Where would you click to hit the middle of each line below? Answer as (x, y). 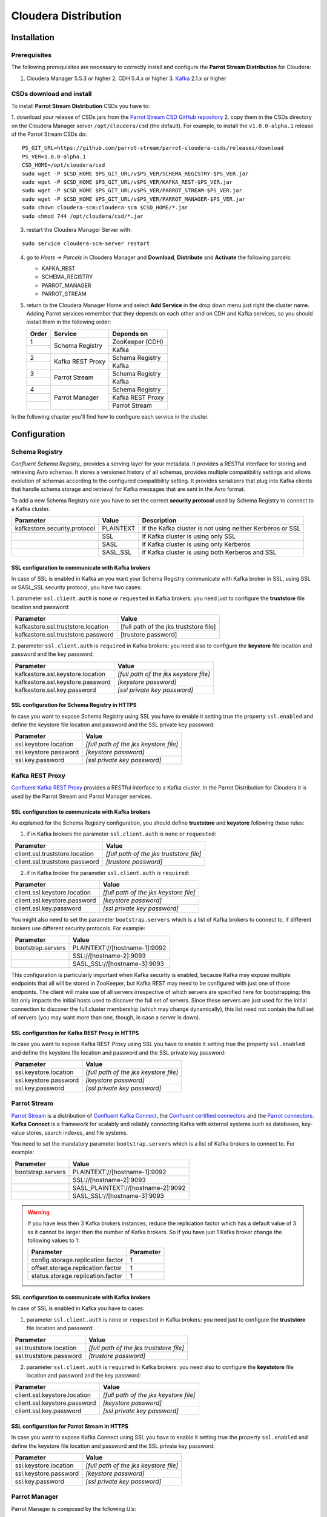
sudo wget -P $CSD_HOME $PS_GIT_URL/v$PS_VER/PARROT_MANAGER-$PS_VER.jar (134, 199)
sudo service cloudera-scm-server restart (86, 244)
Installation (33, 37)
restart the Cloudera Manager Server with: (79, 229)
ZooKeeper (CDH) (138, 342)
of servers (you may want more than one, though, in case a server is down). (106, 1017)
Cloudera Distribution (67, 16)
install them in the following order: (69, 322)
